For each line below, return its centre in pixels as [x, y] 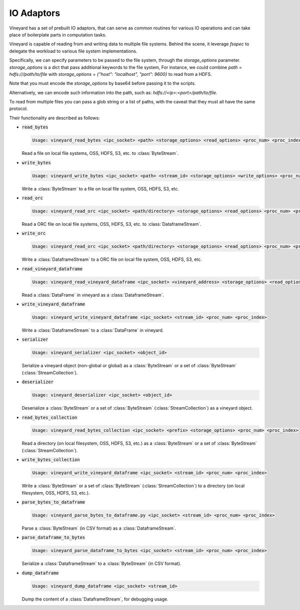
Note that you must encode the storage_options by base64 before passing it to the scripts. [102, 83]
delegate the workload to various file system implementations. [73, 51]
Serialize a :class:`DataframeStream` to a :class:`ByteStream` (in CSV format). [101, 564]
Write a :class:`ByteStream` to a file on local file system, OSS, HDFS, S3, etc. [100, 189]
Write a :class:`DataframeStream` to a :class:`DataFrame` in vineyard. [93, 330]
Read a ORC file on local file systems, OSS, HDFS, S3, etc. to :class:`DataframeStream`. [112, 224]
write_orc [34, 233]
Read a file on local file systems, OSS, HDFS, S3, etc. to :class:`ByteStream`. [100, 153]
